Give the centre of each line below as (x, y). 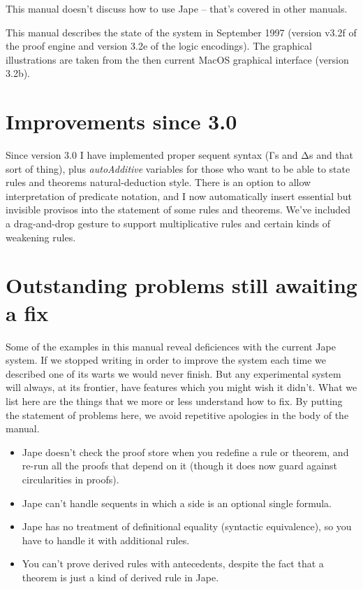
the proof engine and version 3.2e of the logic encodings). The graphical (159, 46)
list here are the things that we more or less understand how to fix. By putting (174, 400)
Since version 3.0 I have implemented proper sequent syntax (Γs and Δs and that (180, 155)
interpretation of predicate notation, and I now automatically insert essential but (179, 196)
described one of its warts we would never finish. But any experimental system (173, 373)
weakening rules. (41, 237)
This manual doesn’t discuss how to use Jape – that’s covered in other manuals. (177, 8)
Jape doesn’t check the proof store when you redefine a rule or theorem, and (185, 452)
